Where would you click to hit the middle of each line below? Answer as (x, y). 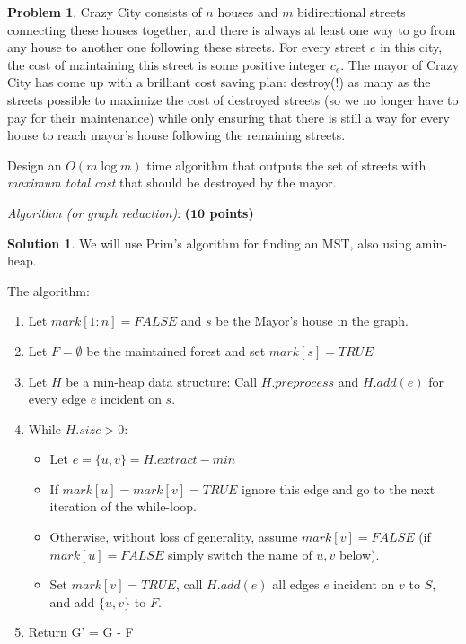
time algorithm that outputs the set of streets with (286, 165)
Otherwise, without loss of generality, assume (174, 537)
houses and (248, 12)
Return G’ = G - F (81, 632)
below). (360, 554)
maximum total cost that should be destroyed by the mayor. (172, 183)
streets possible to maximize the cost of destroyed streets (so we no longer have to (233, 99)
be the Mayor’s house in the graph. (312, 321)
